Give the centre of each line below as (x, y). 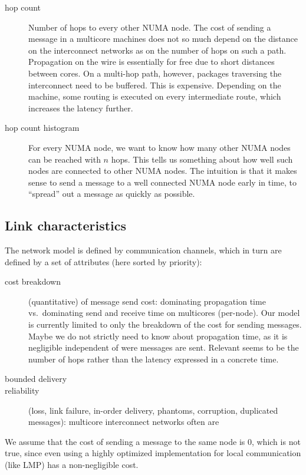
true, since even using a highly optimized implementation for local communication (153, 453)
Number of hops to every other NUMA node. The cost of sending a (150, 27)
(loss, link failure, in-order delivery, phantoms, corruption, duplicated (153, 410)
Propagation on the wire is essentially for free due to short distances (152, 62)
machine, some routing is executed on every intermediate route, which (155, 96)
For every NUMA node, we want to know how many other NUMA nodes (159, 147)
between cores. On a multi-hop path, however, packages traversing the (155, 73)
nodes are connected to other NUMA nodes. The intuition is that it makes (163, 171)
